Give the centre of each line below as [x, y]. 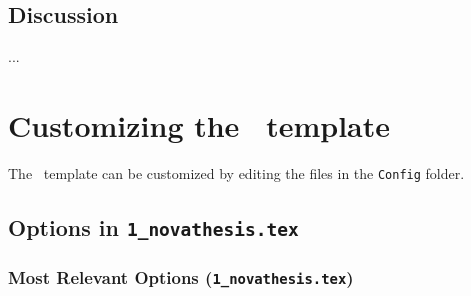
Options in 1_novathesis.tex [153, 226]
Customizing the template [199, 124]
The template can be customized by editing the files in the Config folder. [236, 172]
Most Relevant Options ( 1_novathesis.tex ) [181, 276]
